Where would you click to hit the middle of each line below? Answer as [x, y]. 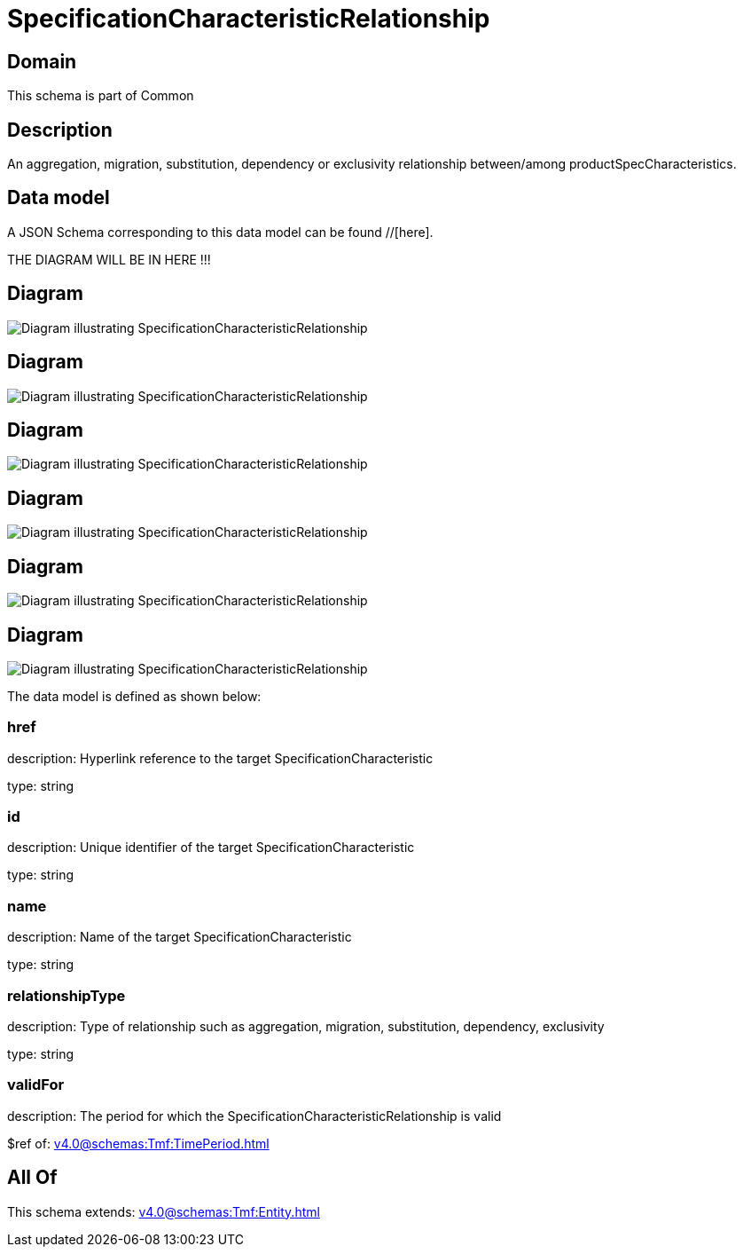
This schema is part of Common [101, 96]
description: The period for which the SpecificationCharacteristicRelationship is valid [254, 1116]
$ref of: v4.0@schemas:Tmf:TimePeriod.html [138, 1143]
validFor [36, 1085]
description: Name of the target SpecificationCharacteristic [180, 937]
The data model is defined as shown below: [134, 696]
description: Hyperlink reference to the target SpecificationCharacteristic [220, 758]
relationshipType [66, 995]
